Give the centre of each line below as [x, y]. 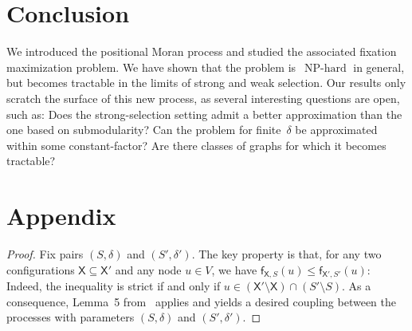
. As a [357, 286]
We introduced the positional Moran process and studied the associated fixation [202, 51]
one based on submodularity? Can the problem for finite [144, 130]
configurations [41, 269]
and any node [148, 269]
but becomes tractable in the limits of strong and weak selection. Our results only [206, 83]
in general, [379, 67]
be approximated [336, 130]
